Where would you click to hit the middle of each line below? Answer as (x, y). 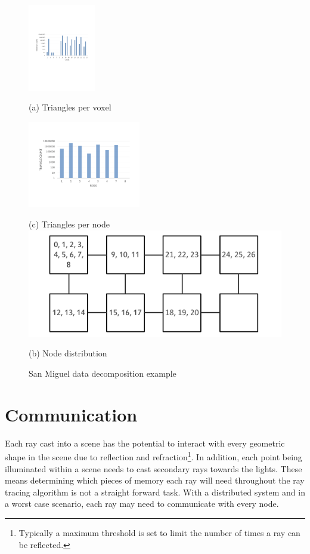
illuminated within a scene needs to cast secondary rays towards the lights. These (154, 468)
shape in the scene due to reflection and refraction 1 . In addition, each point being (154, 456)
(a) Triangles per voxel (70, 107)
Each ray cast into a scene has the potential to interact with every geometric (145, 443)
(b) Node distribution (68, 353)
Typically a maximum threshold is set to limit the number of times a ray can (159, 532)
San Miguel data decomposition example (103, 373)
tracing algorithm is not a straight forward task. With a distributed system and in (155, 492)
